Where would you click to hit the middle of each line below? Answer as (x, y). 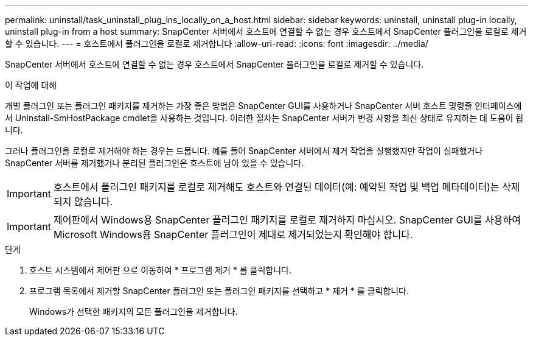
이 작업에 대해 (31, 85)
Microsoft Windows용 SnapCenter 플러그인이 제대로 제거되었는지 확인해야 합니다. (233, 234)
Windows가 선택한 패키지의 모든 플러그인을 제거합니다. (134, 311)
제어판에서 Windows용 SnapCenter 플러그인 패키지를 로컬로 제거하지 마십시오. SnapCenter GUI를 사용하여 (287, 220)
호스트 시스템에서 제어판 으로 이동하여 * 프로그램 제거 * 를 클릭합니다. (160, 270)
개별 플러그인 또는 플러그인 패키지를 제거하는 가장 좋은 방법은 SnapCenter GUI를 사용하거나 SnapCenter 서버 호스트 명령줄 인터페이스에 (263, 106)
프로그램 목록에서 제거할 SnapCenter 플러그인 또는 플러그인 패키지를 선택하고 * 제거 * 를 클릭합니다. (219, 291)
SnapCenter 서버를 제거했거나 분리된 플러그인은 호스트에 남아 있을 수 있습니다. (155, 163)
